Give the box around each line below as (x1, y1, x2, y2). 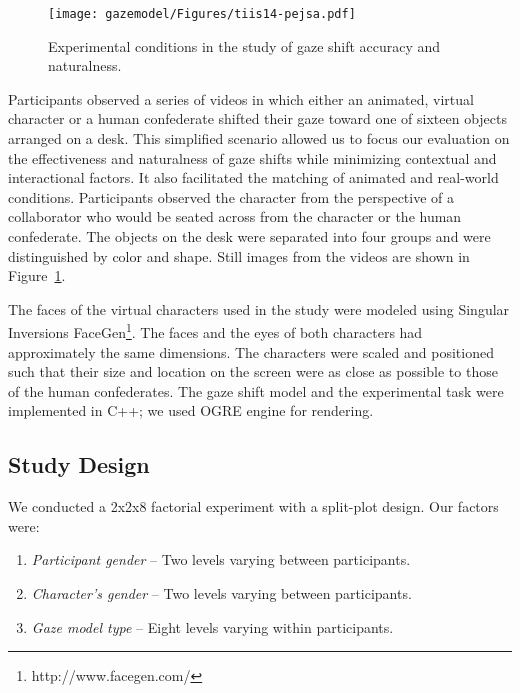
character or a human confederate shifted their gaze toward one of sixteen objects (8, 108, 507, 129)
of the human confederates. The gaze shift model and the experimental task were (8, 380, 504, 401)
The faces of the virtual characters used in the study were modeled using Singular (8, 298, 510, 319)
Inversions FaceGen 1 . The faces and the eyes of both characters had (8, 319, 423, 343)
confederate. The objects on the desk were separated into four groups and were (8, 226, 491, 246)
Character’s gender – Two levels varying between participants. (31, 582, 412, 603)
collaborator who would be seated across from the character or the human (8, 206, 462, 227)
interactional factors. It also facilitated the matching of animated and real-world (8, 167, 499, 188)
